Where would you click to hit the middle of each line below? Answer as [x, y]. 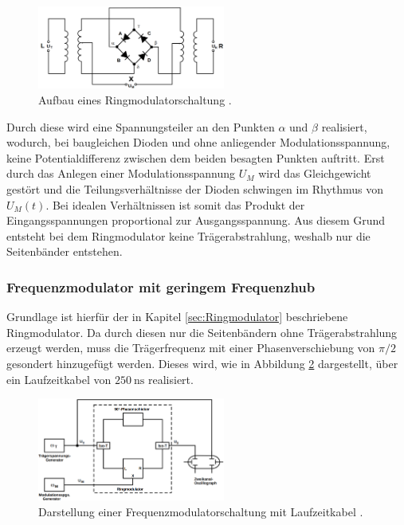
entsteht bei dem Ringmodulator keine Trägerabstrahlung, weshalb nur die [188, 235]
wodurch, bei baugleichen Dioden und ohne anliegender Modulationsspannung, [198, 142]
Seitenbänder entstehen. [65, 251]
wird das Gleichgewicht [315, 173]
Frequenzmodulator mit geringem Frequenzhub [161, 286]
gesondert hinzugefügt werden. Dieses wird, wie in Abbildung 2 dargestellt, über [202, 363]
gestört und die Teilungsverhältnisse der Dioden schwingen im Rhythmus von [195, 188]
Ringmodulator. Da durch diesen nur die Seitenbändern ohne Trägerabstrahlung [202, 332]
